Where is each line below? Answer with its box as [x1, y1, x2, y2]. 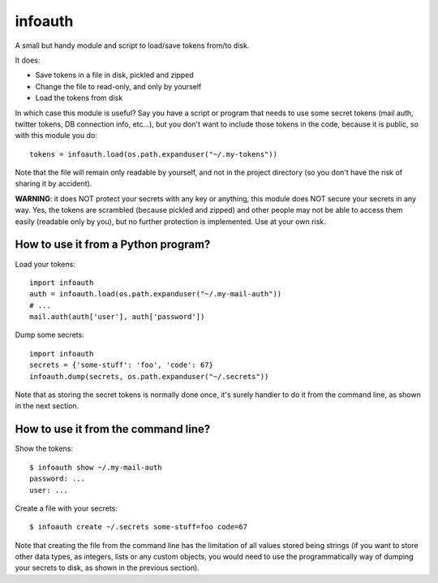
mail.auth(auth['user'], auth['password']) [29, 313, 205, 322]
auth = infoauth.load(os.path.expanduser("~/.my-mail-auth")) [29, 289, 282, 299]
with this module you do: [15, 131, 97, 140]
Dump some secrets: [15, 330, 84, 340]
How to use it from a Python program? [15, 238, 211, 252]
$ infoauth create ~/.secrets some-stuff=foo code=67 [29, 522, 247, 532]
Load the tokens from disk [35, 93, 123, 103]
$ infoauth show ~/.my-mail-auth [29, 463, 162, 472]
